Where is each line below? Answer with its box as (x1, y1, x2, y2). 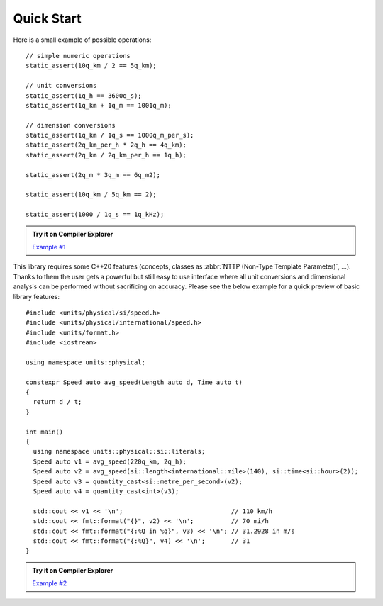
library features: (13, 292, 60, 301)
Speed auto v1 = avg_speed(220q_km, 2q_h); (33, 457, 187, 466)
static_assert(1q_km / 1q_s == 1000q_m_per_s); (26, 131, 194, 140)
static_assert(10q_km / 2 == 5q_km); (26, 62, 157, 70)
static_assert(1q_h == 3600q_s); (26, 91, 142, 99)
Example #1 (32, 242, 66, 251)
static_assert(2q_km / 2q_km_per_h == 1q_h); (26, 151, 187, 159)
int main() (26, 427, 64, 436)
